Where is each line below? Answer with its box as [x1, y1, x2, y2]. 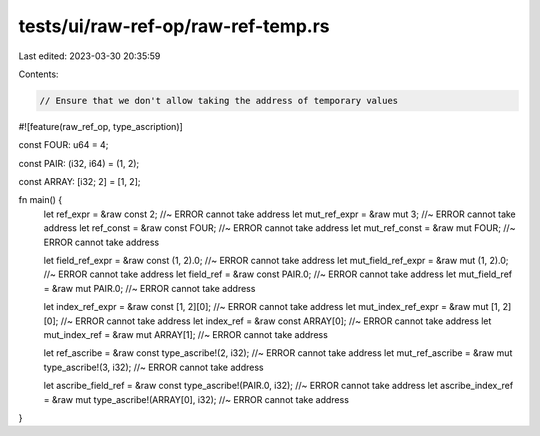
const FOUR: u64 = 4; [18, 139, 109, 151]
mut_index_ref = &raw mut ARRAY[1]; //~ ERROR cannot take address [43, 328, 329, 340]
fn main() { [18, 194, 63, 206]
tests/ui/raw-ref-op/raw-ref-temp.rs [18, 15, 330, 37]
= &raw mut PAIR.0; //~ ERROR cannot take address [43, 282, 256, 294]
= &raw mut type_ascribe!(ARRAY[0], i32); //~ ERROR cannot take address [43, 393, 350, 405]
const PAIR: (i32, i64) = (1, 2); [18, 157, 140, 169]
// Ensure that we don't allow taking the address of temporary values [39, 95, 399, 106]
